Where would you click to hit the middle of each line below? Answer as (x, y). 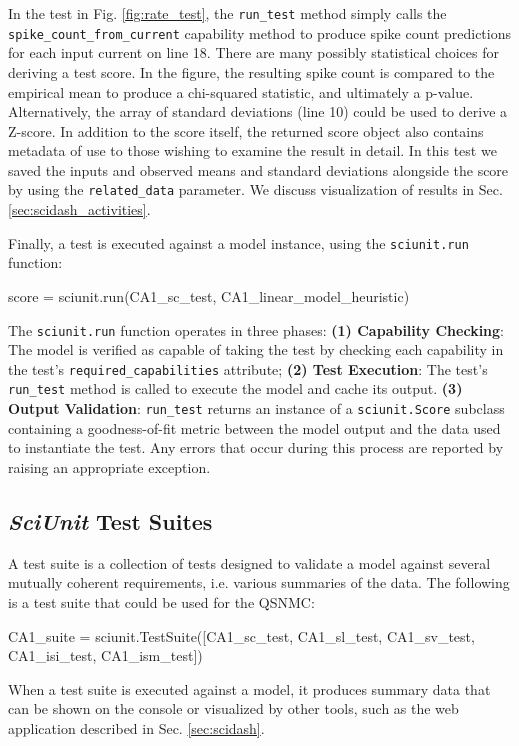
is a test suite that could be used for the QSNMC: (161, 601)
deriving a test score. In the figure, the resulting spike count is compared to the (251, 71)
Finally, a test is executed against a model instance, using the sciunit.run (238, 242)
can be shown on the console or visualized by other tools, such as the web (233, 708)
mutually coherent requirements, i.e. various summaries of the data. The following (259, 582)
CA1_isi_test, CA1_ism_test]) (105, 655)
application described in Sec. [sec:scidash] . (136, 727)
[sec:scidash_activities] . (79, 209)
